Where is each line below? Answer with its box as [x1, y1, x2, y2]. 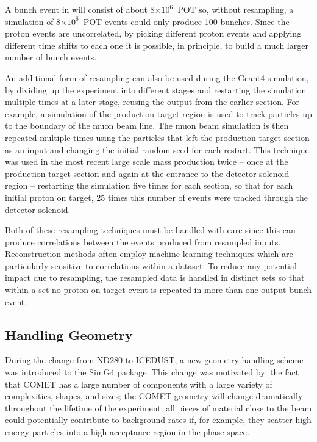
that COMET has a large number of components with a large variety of [5, 377, 272, 390]
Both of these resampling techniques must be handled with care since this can [5, 223, 296, 236]
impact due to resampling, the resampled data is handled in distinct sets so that [5, 271, 305, 284]
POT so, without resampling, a [177, 3, 294, 15]
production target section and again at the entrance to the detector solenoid [5, 167, 290, 179]
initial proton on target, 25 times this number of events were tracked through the [5, 190, 308, 203]
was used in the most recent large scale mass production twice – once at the [5, 155, 288, 168]
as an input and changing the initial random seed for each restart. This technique [5, 143, 309, 156]
